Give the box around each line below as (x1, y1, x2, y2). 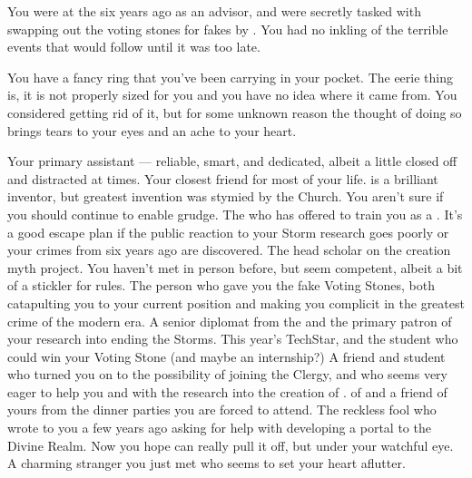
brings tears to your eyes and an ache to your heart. (7, 121, 297, 140)
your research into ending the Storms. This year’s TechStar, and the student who (7, 329, 458, 348)
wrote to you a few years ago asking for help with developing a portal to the (7, 418, 431, 437)
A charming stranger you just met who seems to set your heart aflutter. (7, 454, 406, 473)
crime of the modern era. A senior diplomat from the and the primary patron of (7, 311, 452, 330)
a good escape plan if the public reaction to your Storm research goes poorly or (7, 222, 449, 241)
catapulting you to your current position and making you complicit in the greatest (7, 293, 465, 312)
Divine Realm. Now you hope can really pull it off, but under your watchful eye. (7, 435, 454, 454)
